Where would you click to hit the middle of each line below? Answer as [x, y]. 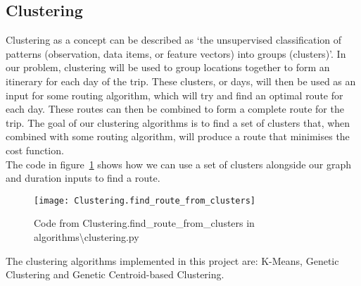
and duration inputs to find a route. [83, 178]
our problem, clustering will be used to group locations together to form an [168, 67]
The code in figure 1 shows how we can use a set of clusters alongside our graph [179, 164]
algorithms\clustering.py [87, 236]
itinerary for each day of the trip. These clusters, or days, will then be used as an [181, 81]
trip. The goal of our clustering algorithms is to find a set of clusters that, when [178, 122]
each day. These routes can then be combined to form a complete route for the [175, 109]
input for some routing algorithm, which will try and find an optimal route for [175, 95]
